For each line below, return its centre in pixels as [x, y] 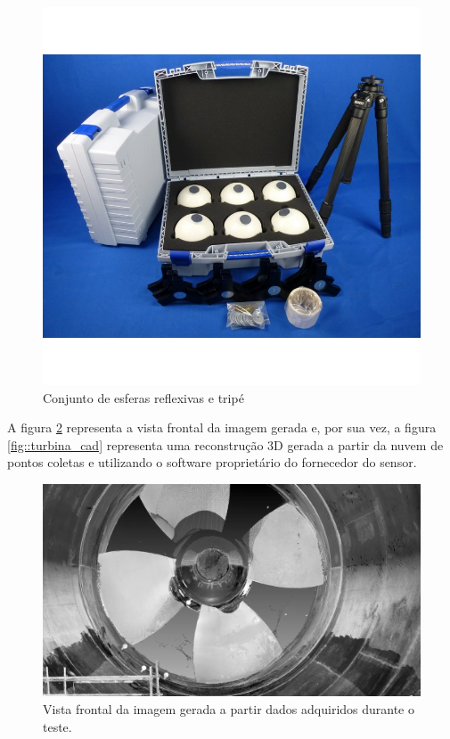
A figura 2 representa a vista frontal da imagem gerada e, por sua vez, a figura [222, 427]
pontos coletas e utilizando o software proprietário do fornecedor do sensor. [212, 462]
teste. [57, 726]
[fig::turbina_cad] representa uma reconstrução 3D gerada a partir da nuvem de [225, 444]
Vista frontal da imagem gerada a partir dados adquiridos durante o [229, 709]
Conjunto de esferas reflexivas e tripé [143, 397]
